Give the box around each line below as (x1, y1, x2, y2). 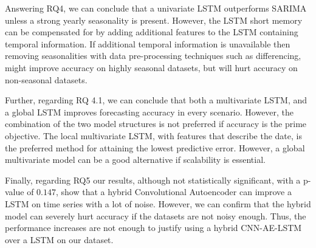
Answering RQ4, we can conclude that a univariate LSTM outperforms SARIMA (5, 2, 307, 14)
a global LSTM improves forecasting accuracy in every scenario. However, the (5, 105, 294, 118)
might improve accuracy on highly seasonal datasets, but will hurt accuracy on (5, 61, 298, 74)
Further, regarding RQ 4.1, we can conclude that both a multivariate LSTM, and (5, 94, 307, 106)
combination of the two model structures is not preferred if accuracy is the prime (5, 117, 307, 130)
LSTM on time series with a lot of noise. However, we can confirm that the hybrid (5, 197, 311, 210)
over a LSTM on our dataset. (5, 233, 114, 246)
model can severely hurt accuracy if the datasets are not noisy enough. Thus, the (5, 209, 306, 222)
